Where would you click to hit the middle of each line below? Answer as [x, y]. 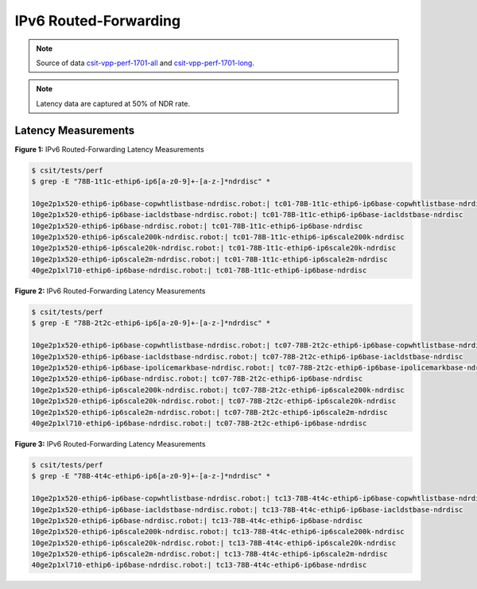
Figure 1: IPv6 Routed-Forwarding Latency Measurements [109, 149]
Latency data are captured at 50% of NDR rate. [113, 103]
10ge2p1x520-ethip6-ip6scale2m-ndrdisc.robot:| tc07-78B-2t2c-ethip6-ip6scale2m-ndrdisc [210, 412]
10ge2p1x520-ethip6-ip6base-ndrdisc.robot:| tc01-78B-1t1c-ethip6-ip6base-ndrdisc [197, 226]
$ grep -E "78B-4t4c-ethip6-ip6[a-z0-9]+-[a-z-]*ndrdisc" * [151, 476]
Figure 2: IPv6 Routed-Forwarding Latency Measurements [110, 291]
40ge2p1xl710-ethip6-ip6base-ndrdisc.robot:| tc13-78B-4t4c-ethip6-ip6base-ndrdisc [199, 565]
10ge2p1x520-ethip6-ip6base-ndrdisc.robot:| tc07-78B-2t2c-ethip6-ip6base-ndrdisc [197, 379]
